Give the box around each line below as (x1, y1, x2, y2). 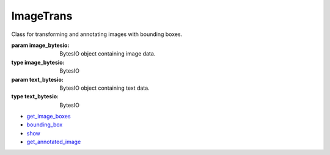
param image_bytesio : (11, 41, 70, 49)
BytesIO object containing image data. (59, 50, 156, 57)
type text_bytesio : (11, 93, 59, 100)
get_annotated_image (26, 138, 81, 146)
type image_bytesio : (11, 59, 65, 66)
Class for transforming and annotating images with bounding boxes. (11, 31, 183, 38)
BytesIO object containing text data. (59, 84, 150, 92)
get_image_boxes (26, 113, 71, 120)
